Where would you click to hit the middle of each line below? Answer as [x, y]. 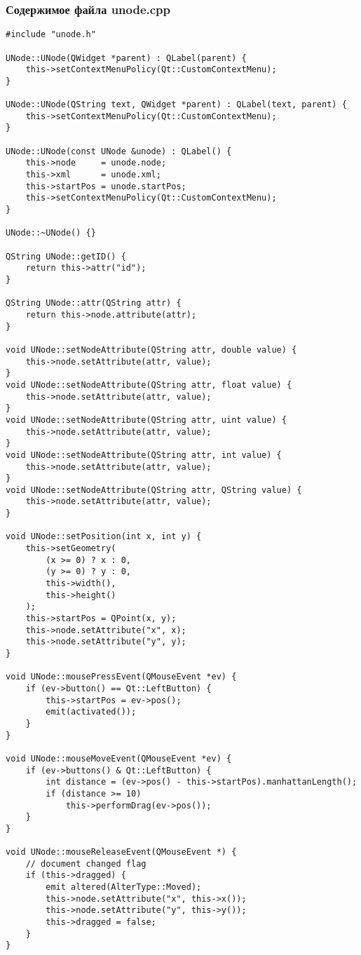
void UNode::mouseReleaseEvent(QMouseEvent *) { [121, 852]
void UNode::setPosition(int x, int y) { [104, 537]
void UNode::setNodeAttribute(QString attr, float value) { [149, 385]
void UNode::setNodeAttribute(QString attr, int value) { [144, 455]
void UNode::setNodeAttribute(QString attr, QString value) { [154, 490]
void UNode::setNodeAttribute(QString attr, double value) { [151, 350]
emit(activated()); [91, 712]
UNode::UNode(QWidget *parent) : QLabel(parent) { [126, 58]
